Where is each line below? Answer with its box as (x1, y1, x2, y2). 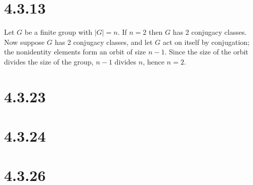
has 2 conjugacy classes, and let (55, 36, 153, 47)
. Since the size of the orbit (164, 46, 248, 57)
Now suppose (4, 36, 45, 47)
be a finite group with (24, 27, 93, 37)
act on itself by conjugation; (162, 36, 249, 47)
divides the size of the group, (4, 56, 94, 67)
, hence (143, 56, 164, 67)
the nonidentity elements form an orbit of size (4, 46, 146, 57)
